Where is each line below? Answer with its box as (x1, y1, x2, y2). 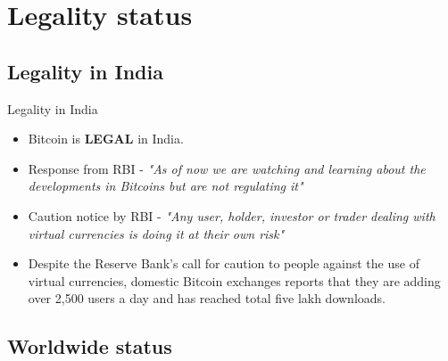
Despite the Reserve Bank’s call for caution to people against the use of (28, 254, 419, 273)
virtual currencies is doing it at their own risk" (28, 224, 285, 242)
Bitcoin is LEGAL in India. (28, 129, 184, 148)
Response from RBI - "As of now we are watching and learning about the (28, 159, 426, 177)
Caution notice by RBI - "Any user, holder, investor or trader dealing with (28, 206, 436, 225)
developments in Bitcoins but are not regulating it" (28, 176, 303, 195)
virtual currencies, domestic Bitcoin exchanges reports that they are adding (28, 271, 441, 290)
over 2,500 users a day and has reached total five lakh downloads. (28, 289, 386, 308)
